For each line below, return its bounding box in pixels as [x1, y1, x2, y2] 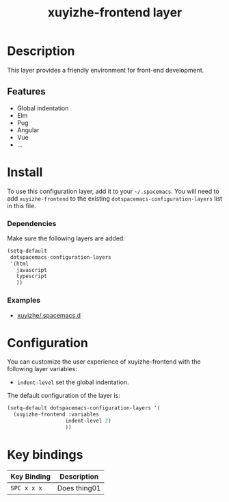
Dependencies [7, 218, 57, 228]
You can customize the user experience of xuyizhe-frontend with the [7, 357, 201, 366]
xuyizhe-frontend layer [47, 5, 183, 21]
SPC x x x [10, 484, 42, 492]
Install [7, 164, 43, 179]
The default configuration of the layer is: [7, 392, 121, 400]
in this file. [7, 201, 36, 210]
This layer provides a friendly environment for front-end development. [7, 66, 204, 74]
